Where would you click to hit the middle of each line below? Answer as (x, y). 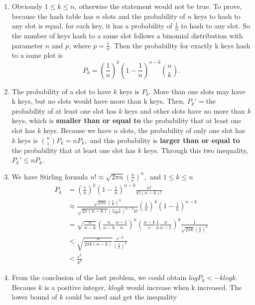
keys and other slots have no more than (185, 110)
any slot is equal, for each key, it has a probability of (92, 26)
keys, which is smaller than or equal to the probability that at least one (127, 120)
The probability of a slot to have (62, 91)
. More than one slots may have (197, 91)
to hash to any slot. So (215, 26)
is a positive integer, (75, 287)
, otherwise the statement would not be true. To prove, (158, 6)
